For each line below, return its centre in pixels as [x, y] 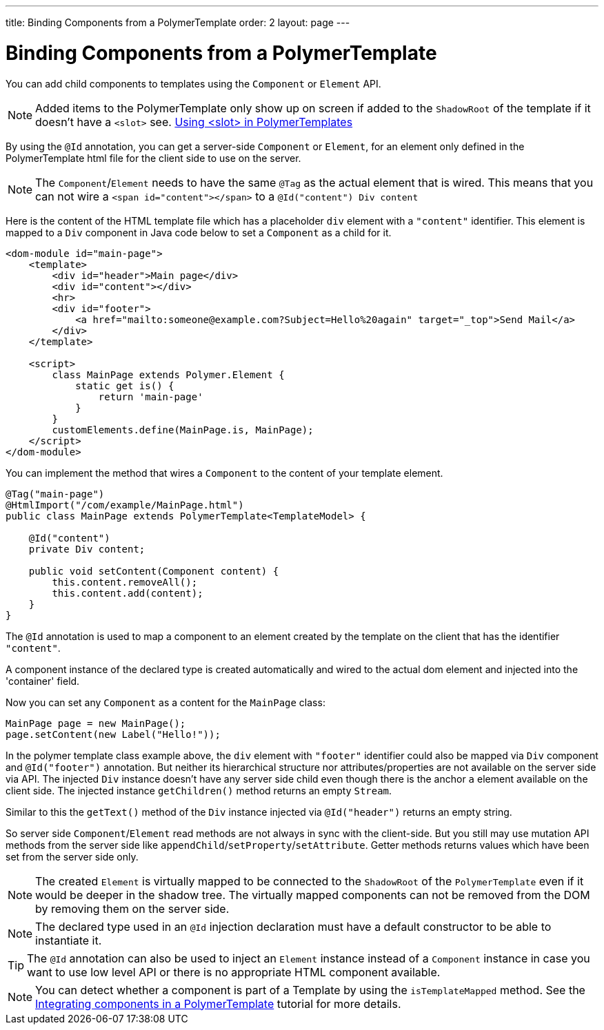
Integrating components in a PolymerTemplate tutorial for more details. [218, 1003]
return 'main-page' [151, 396]
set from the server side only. [72, 856]
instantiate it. [69, 940]
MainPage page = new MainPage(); [96, 723]
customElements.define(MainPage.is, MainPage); [183, 430]
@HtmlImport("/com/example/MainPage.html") [125, 505]
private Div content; [87, 549]
